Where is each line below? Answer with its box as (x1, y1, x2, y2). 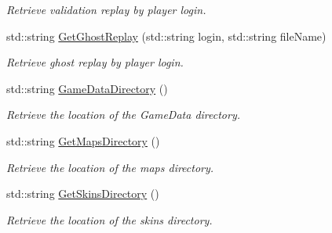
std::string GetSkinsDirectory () (6, 185, 159, 202)
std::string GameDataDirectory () (6, 80, 168, 96)
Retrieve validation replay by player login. (6, 2, 206, 17)
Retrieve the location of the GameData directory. (6, 106, 241, 123)
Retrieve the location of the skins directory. (6, 211, 213, 228)
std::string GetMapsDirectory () (6, 132, 160, 149)
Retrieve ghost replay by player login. (6, 54, 184, 70)
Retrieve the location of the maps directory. (6, 159, 214, 175)
